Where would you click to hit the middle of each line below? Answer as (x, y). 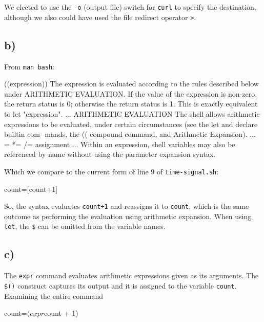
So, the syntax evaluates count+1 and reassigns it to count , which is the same (127, 206)
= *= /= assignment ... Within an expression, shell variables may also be (120, 144)
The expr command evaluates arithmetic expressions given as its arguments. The (131, 275)
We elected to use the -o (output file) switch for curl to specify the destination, (130, 7)
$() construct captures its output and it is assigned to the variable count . (120, 285)
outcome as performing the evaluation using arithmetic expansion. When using (128, 216)
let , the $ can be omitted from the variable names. (85, 226)
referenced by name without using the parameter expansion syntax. (110, 154)
